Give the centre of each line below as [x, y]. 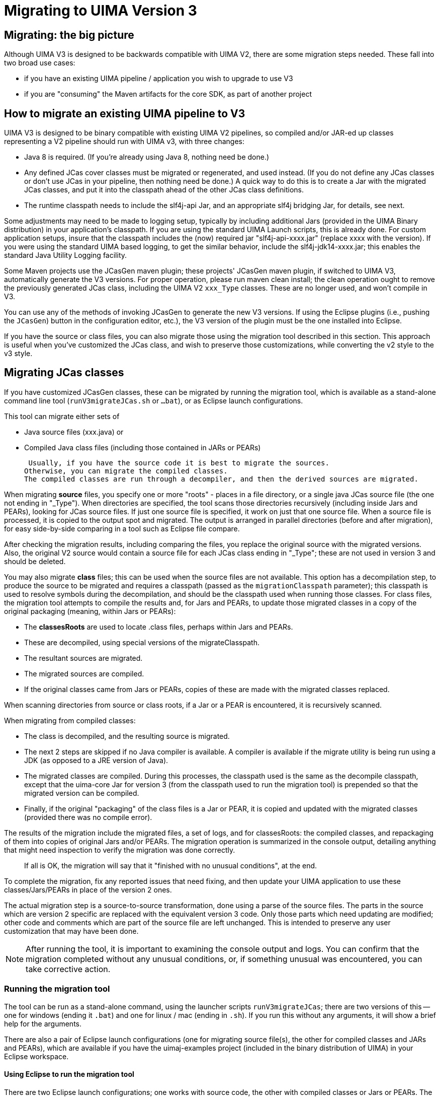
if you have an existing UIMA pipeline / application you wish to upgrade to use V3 [159, 79]
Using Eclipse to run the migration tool [69, 1074]
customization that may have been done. [71, 931]
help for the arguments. [43, 1023]
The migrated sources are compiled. [84, 673]
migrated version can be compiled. [82, 793]
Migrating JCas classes [64, 373]
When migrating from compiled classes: [70, 720]
